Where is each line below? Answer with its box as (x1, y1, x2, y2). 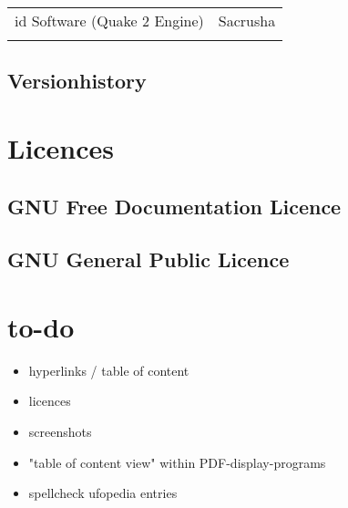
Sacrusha (218, 10, 276, 31)
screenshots (28, 422, 92, 441)
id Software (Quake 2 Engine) (15, 10, 204, 31)
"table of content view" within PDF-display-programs (28, 452, 326, 472)
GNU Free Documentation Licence (7, 192, 342, 220)
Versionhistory (7, 67, 147, 95)
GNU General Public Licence (7, 245, 290, 274)
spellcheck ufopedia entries (28, 483, 178, 503)
